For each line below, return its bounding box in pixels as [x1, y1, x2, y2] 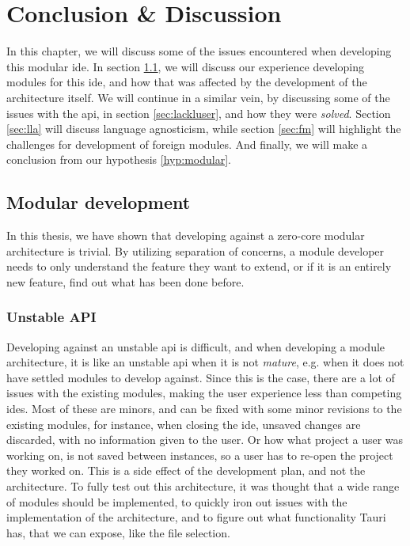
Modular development [6, 190, 191, 214]
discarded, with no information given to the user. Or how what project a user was [6, 431, 404, 448]
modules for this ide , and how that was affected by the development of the [6, 74, 367, 90]
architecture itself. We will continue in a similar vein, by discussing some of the [6, 89, 390, 105]
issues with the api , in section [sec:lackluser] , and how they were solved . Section [6, 104, 391, 121]
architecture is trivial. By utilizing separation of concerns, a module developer [6, 242, 385, 259]
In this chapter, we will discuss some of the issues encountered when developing [6, 43, 392, 59]
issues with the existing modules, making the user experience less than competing [6, 385, 402, 401]
